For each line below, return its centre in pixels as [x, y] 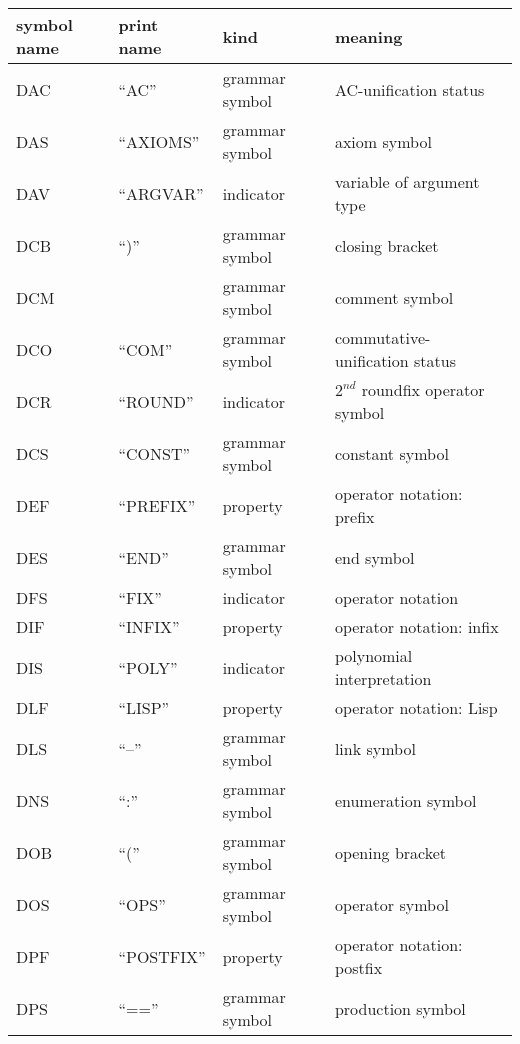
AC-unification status [409, 89]
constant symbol [391, 453]
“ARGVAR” [161, 193]
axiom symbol [383, 141]
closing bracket [386, 245]
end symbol [374, 557]
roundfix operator [423, 389]
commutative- [382, 337]
